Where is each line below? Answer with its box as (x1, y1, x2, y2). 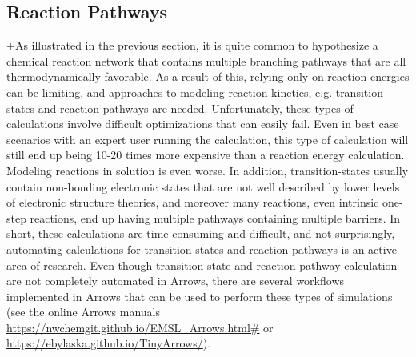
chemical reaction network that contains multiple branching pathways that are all (6, 52, 406, 69)
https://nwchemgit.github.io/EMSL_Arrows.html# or (6, 319, 274, 335)
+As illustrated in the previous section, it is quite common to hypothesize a (6, 37, 378, 54)
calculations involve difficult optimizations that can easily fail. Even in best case (6, 115, 399, 132)
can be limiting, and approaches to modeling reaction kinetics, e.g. (6, 83, 333, 100)
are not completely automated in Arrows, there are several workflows (6, 272, 345, 289)
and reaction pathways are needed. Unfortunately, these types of (38, 99, 354, 116)
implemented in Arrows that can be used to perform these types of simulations (6, 287, 393, 304)
